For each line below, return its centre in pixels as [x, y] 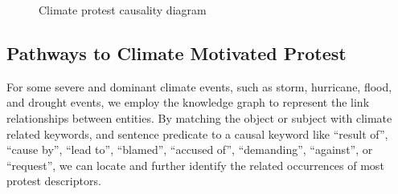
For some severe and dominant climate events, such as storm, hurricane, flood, [199, 86]
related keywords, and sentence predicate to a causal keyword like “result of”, [197, 133]
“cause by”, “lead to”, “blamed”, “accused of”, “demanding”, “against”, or [190, 150]
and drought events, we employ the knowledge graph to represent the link [188, 102]
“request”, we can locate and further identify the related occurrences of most [195, 165]
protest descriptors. [54, 181]
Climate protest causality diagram [123, 10]
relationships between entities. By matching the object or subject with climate [199, 117]
